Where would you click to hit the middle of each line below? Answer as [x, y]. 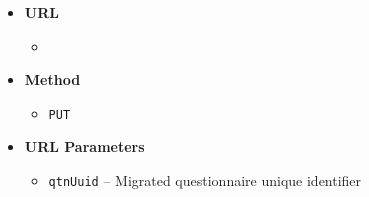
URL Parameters [84, 146]
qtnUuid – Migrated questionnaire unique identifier [205, 180]
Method [52, 79]
